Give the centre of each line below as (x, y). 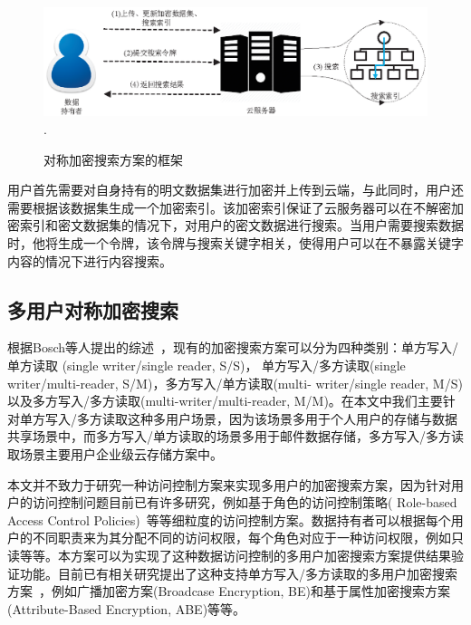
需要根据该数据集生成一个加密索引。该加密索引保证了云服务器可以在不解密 (229, 207)
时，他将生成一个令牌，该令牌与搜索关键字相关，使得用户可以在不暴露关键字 (235, 243)
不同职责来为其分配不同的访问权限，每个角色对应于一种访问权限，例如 (241, 538)
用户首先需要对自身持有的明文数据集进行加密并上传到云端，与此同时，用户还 (235, 190)
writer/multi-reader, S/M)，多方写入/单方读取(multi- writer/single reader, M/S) (235, 383)
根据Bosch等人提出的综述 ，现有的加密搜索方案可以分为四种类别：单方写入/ (233, 347)
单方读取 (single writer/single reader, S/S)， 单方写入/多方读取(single (207, 365)
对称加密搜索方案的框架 (113, 159)
